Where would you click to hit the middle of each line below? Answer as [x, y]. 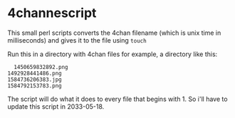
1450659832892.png [41, 67]
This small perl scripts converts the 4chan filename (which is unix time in [114, 33]
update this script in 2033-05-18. [56, 106]
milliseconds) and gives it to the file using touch [77, 40]
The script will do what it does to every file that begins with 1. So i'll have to [117, 99]
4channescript [52, 13]
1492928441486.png [35, 73]
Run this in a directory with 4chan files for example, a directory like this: [113, 54]
